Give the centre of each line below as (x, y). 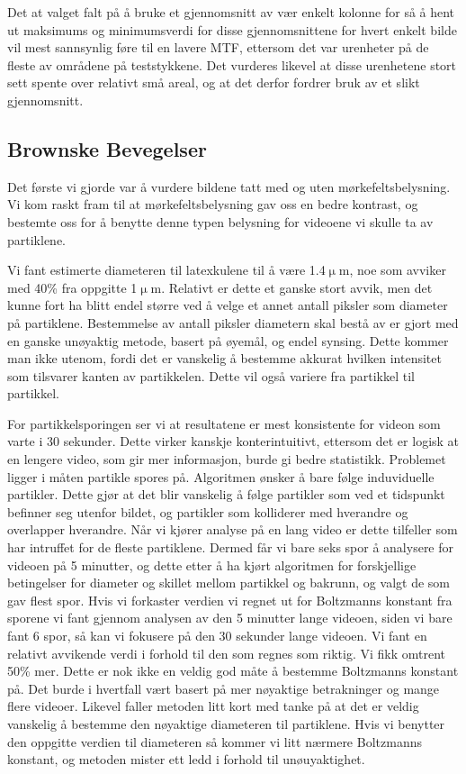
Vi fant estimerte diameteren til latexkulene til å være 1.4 (166, 270)
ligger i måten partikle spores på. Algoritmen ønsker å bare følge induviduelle (221, 476)
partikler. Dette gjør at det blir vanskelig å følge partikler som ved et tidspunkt (226, 494)
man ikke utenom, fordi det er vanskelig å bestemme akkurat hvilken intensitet (224, 358)
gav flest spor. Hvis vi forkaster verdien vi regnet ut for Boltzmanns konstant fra (230, 600)
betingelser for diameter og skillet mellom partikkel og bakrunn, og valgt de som (229, 583)
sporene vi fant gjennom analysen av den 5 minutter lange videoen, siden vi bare (230, 618)
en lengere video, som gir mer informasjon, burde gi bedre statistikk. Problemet (227, 459)
